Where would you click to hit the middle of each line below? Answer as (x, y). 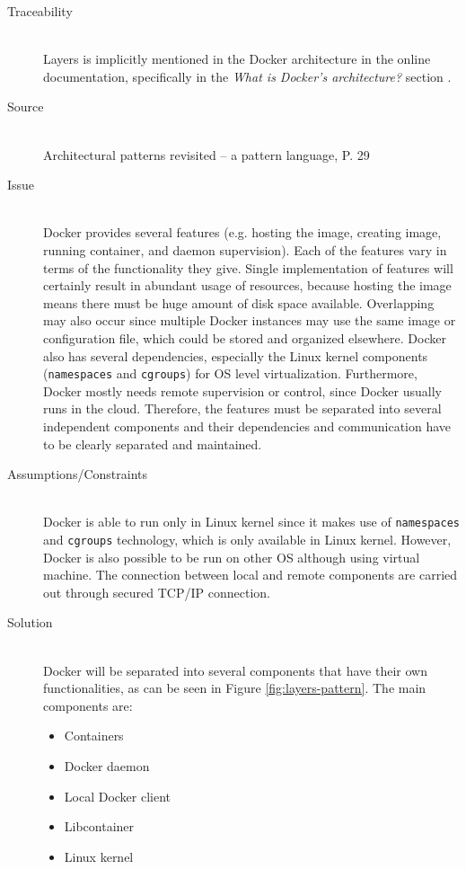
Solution (30, 622)
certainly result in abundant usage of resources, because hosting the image (247, 285)
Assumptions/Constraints (77, 474)
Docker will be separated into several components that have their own (235, 670)
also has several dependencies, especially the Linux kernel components (236, 355)
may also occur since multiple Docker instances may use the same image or (250, 320)
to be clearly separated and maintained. (153, 443)
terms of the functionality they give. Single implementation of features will (248, 267)
